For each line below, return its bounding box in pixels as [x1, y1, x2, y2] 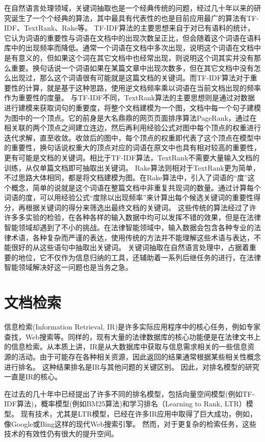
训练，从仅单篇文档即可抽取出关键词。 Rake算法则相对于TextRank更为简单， [4, 162, 260, 173]
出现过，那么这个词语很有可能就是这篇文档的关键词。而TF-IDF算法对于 [11, 72, 250, 83]
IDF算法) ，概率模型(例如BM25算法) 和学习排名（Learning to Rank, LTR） [4, 398, 246, 409]
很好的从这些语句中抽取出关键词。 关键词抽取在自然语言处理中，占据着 [11, 242, 249, 253]
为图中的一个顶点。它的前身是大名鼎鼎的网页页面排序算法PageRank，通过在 [4, 112, 257, 123]
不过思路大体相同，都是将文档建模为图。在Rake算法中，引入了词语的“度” [4, 172, 248, 183]
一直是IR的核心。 [4, 371, 62, 382]
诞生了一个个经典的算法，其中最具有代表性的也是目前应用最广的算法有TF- [11, 12, 259, 23]
